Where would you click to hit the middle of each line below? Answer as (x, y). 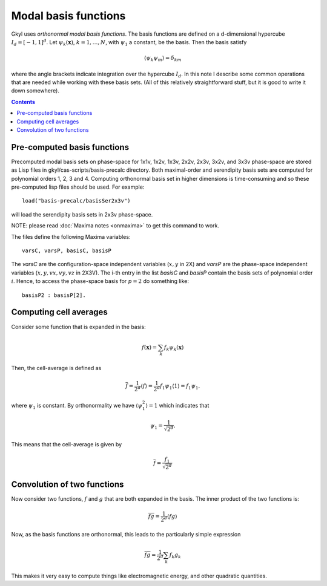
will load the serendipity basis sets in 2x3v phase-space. (82, 214)
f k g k (175, 555)
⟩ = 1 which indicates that (177, 405)
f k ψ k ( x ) (174, 348)
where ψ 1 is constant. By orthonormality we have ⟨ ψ (77, 406)
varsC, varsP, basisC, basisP (67, 251)
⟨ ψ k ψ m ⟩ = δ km (163, 59)
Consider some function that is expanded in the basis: (78, 327)
